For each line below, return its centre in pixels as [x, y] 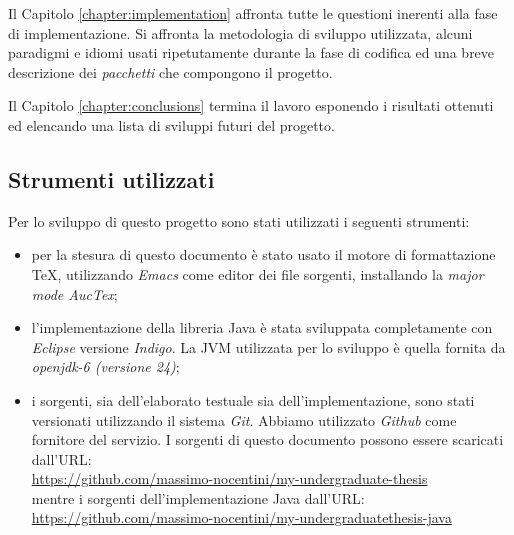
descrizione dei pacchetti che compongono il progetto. [170, 71]
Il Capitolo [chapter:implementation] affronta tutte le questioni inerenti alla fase [253, 13]
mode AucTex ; [74, 293]
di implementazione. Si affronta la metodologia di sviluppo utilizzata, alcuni [240, 32]
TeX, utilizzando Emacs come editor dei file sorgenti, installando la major [257, 273]
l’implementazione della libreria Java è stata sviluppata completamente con [262, 327]
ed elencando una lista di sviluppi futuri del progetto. [171, 124]
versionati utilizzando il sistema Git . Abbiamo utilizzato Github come [244, 419]
